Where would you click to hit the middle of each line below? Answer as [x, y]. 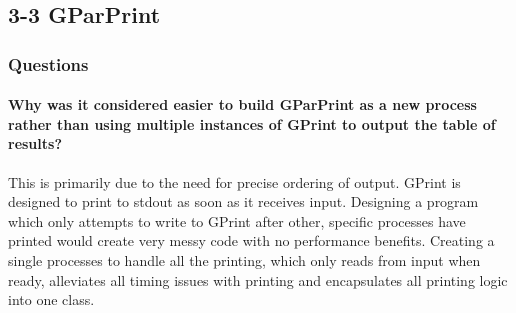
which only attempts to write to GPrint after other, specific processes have [237, 220]
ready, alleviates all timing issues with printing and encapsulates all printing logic [258, 279]
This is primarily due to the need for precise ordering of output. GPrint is [234, 181]
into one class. [51, 299]
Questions [48, 63]
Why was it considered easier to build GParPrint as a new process [242, 104]
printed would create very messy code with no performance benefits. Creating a [251, 240]
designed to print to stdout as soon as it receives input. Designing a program [243, 201]
